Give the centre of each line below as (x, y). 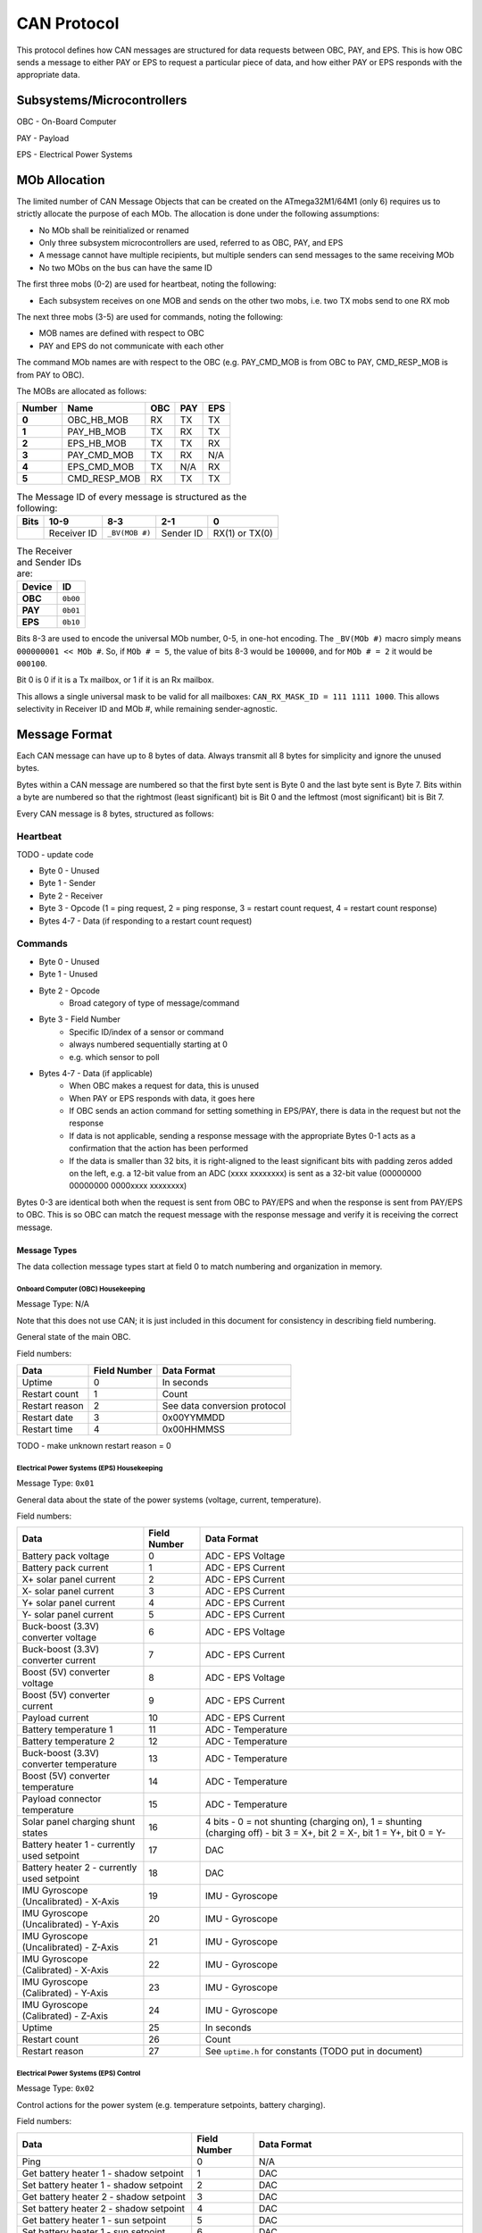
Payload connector (62, 1799)
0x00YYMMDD (194, 1418)
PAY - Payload (43, 138)
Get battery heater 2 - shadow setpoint (104, 2196)
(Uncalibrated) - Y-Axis (71, 1925)
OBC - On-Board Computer (66, 121)
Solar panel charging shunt (79, 1822)
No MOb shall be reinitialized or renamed (114, 230)
